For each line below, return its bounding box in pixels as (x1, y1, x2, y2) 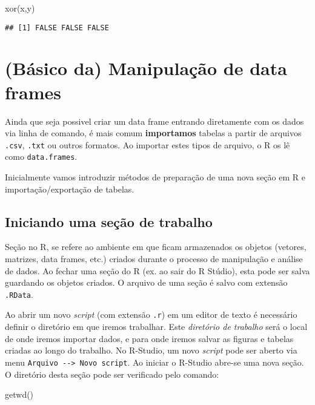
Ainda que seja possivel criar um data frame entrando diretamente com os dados (5, 114, 304, 127)
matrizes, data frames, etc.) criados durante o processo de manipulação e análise (5, 252, 303, 265)
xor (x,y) (5, 2, 35, 14)
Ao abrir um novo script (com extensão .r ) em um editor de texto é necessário (5, 308, 297, 321)
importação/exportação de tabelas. (5, 182, 134, 195)
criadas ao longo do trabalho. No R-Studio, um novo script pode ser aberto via (5, 344, 297, 357)
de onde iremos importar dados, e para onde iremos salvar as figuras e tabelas (5, 332, 294, 344)
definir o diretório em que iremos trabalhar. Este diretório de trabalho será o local (5, 320, 308, 333)
